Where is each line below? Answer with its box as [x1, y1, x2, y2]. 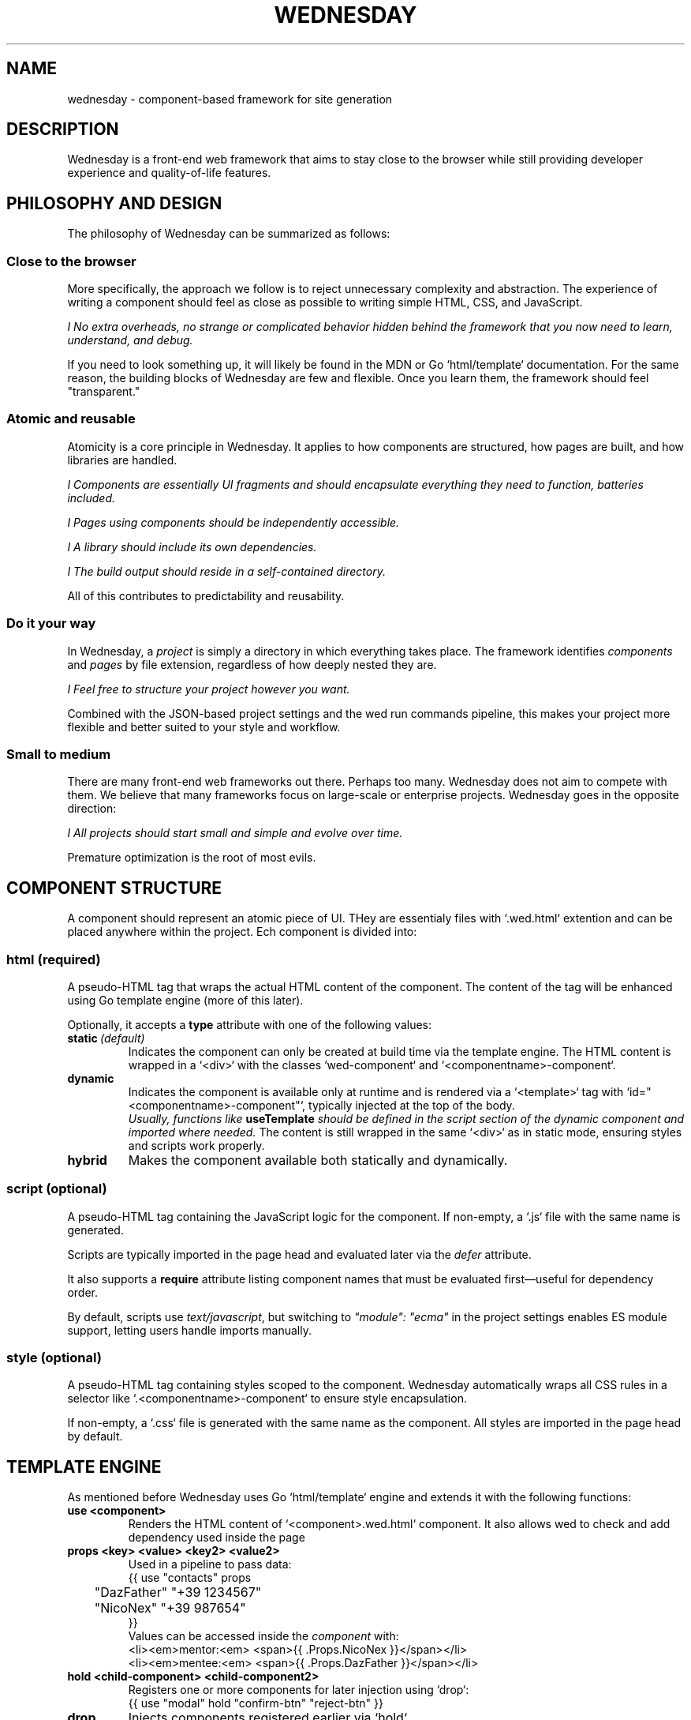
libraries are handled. [67, 453, 177, 467]
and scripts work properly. [128, 1138, 265, 1152]
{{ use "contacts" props [128, 1571, 252, 1585]
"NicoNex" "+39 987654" [94, 1600, 246, 1617]
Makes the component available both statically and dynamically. [128, 1151, 508, 1168]
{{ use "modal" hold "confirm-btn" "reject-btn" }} [128, 1696, 383, 1711]
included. [67, 490, 115, 505]
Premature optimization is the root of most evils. [67, 851, 316, 865]
